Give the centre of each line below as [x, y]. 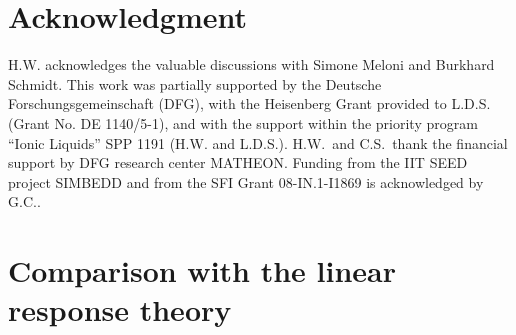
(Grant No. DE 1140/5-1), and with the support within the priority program [243, 122]
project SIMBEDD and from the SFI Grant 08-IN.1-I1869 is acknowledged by [246, 181]
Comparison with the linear [202, 270]
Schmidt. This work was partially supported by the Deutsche [195, 83]
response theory [120, 309]
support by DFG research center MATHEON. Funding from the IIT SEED [238, 162]
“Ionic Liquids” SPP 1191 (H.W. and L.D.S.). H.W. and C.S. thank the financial [258, 142]
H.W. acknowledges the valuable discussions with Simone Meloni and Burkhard [251, 64]
